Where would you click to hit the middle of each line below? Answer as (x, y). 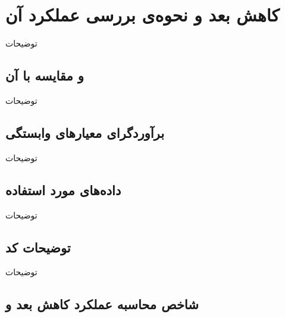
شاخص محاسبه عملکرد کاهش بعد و (102, 304)
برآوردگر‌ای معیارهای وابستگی (85, 132)
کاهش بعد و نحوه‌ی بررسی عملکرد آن (142, 15)
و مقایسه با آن (45, 76)
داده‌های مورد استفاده (63, 190)
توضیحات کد (38, 247)
